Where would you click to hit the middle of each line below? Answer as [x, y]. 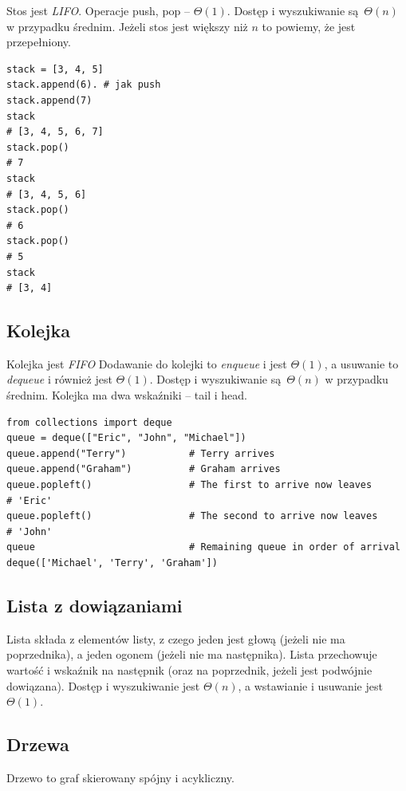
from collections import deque [89, 422]
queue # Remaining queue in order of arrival [203, 547]
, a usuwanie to [361, 363]
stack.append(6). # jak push [84, 85]
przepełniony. [39, 42]
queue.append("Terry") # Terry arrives [141, 453]
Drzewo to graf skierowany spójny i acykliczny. [120, 777]
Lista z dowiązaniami [95, 605]
